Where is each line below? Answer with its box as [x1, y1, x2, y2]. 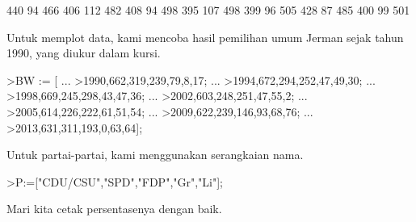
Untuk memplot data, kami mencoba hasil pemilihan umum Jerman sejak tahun [6, 28, 404, 45]
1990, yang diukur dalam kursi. [6, 44, 161, 61]
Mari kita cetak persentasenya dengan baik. [6, 200, 222, 217]
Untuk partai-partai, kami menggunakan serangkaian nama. [6, 146, 304, 163]
